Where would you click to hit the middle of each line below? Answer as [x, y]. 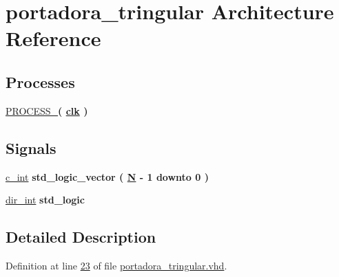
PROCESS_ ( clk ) [47, 110]
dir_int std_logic [45, 200]
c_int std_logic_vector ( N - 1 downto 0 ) [107, 176]
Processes [40, 81]
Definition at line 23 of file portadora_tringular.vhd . [116, 265]
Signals [31, 147]
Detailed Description [81, 237]
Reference [53, 38]
